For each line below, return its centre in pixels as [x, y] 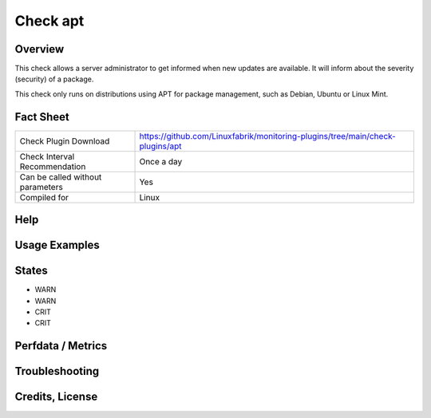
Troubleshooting [57, 371]
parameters [41, 187]
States [31, 271]
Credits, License [56, 397]
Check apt [49, 21]
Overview [40, 49]
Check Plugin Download [65, 141]
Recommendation [53, 166]
